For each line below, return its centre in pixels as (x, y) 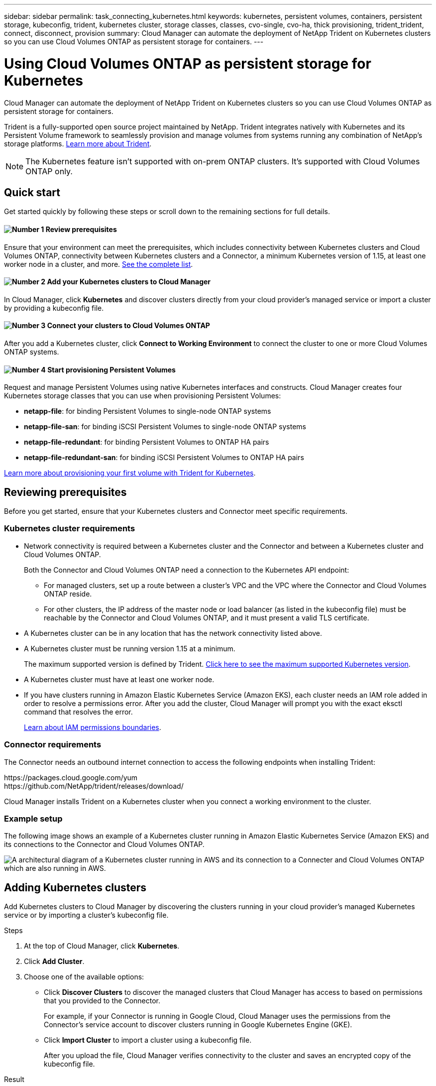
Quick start (32, 192)
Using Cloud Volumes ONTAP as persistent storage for (188, 63)
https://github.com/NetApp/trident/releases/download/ (94, 786)
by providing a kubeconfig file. (54, 308)
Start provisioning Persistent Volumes (111, 369)
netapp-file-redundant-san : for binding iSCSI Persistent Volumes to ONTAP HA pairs (164, 458)
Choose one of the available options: (84, 977)
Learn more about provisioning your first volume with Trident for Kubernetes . (130, 473)
